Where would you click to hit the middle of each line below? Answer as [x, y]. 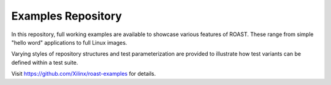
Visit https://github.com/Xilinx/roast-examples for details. [84, 74]
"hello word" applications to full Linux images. [69, 42]
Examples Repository [67, 16]
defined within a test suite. [45, 62]
